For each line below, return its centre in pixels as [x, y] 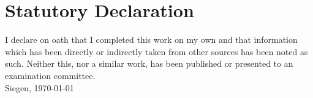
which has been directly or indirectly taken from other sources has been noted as [156, 51]
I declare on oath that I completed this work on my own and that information [151, 40]
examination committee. [50, 75]
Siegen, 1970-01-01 [40, 87]
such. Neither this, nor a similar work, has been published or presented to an [149, 63]
